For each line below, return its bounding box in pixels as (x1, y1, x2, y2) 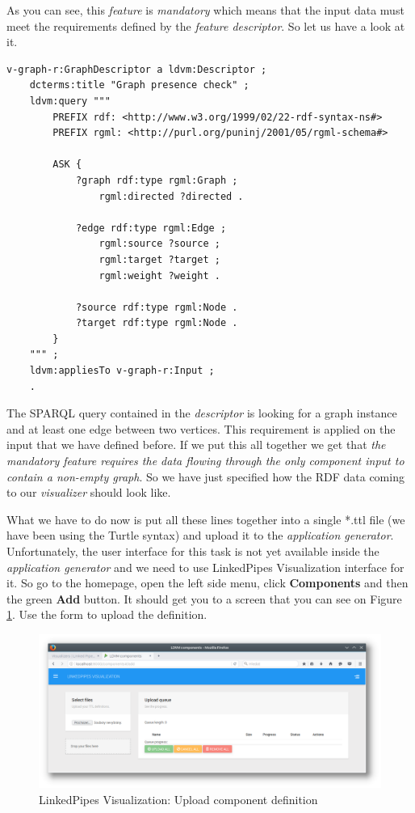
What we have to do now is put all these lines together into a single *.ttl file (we (6, 510, 405, 527)
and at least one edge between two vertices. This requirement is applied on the (6, 420, 396, 437)
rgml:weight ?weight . (99, 269, 220, 282)
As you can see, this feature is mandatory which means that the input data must (6, 2, 405, 18)
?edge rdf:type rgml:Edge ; (75, 222, 227, 234)
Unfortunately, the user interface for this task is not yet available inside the (6, 543, 379, 559)
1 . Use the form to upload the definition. (6, 606, 207, 623)
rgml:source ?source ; (99, 238, 220, 250)
